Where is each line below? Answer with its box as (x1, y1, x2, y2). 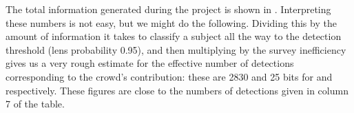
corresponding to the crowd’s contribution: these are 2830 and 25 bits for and (6, 69, 333, 83)
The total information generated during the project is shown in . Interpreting (6, 2, 331, 16)
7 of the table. (6, 96, 65, 111)
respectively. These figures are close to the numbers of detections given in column (6, 83, 348, 97)
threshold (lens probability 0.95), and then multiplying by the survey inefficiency (6, 42, 346, 56)
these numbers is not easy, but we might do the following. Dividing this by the (6, 15, 337, 30)
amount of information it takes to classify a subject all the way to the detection (6, 29, 342, 43)
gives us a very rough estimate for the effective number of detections (6, 56, 294, 70)
